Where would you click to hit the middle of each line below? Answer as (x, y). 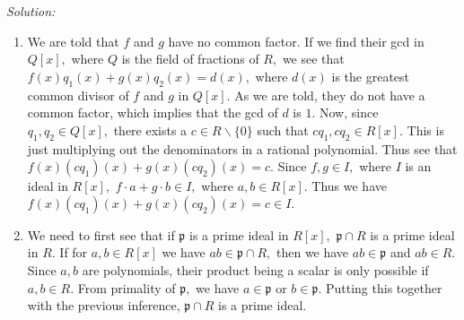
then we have (312, 252)
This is (425, 130)
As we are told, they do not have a (330, 95)
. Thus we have (345, 186)
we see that (313, 59)
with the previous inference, (104, 305)
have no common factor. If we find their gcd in (296, 41)
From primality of (127, 287)
